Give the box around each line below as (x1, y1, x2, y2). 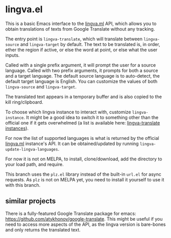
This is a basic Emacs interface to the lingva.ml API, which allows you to (5, 20, 157, 27)
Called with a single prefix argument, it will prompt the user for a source (5, 62, 156, 68)
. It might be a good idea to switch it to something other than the (23, 114, 159, 121)
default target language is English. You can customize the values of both (5, 78, 158, 84)
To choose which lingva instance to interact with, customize (5, 109, 131, 115)
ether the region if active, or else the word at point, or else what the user (5, 46, 158, 53)
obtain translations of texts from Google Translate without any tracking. (5, 26, 155, 32)
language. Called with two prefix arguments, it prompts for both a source (5, 67, 158, 74)
